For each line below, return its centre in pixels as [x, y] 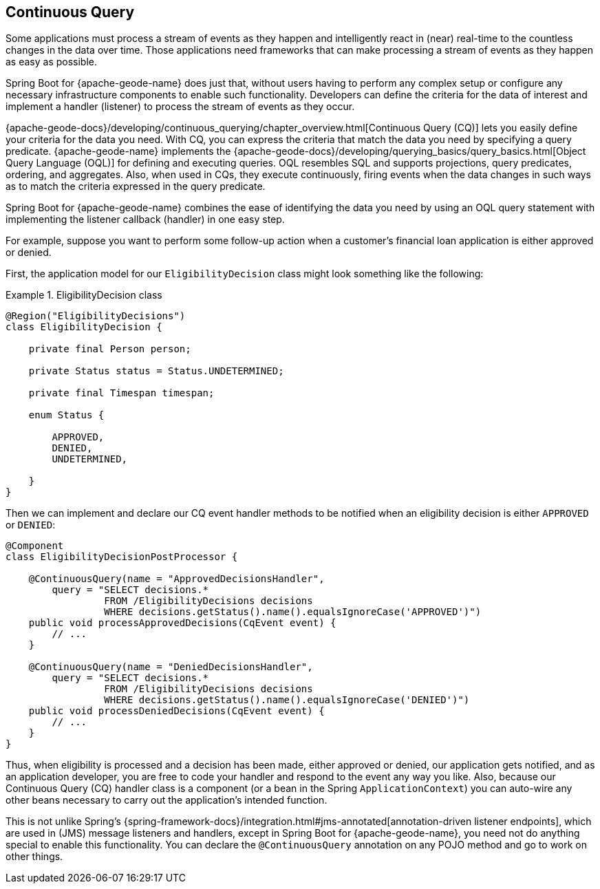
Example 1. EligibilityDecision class [84, 295]
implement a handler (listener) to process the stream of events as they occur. [180, 107]
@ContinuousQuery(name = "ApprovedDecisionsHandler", [176, 579]
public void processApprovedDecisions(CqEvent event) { [182, 623]
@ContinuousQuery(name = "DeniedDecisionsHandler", [171, 667]
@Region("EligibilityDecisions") [96, 316]
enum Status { [66, 415]
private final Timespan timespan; [121, 393]
